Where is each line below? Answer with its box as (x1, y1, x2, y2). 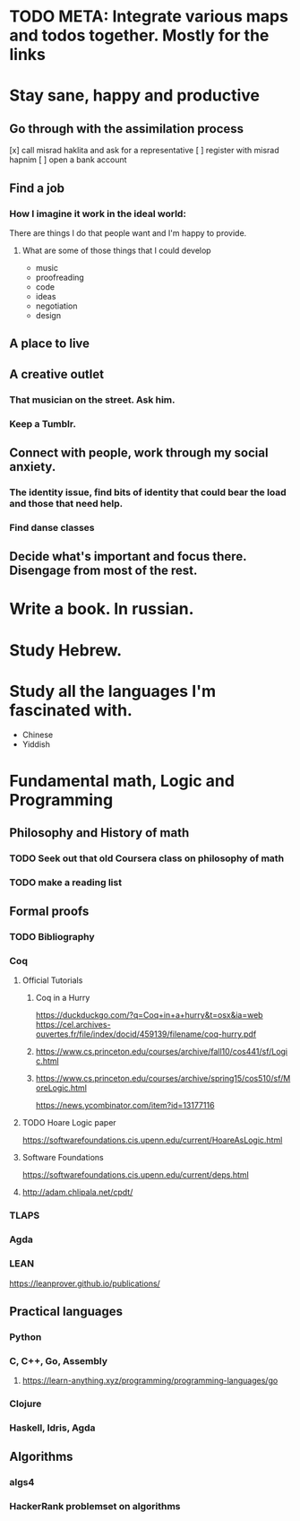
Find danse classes (9, 521, 95, 534)
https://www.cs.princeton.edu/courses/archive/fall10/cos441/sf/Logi (35, 1047, 288, 1057)
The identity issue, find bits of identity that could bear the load (9, 486, 287, 499)
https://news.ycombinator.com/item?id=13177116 (35, 1100, 215, 1111)
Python (9, 1330, 42, 1343)
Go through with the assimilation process (9, 121, 244, 136)
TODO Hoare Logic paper (21, 1117, 116, 1128)
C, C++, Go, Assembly (9, 1354, 108, 1367)
